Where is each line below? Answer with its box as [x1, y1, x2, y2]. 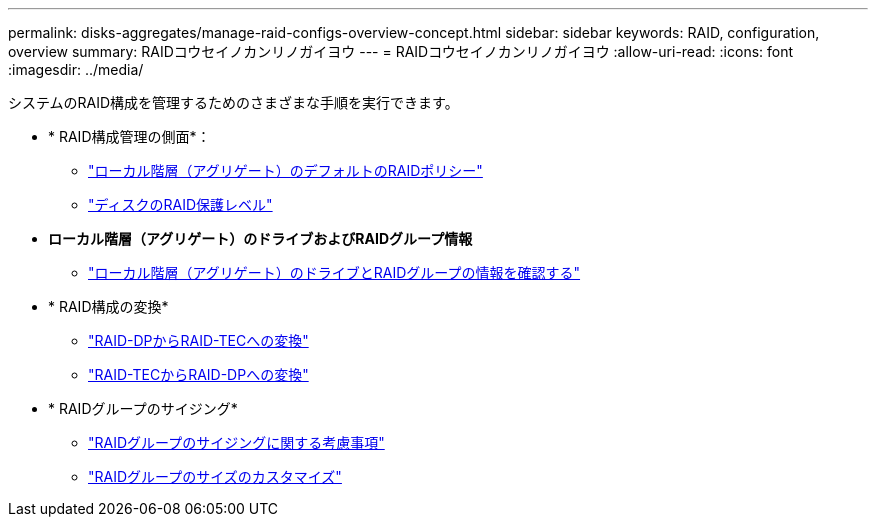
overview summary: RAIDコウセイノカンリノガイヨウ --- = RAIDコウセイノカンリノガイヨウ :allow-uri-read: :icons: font [8, 43, 794, 60]
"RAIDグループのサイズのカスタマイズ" [88, 468, 342, 485]
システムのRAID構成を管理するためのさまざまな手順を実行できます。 [8, 94, 459, 111]
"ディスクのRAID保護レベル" [88, 196, 273, 213]
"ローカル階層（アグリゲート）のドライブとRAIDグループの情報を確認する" [88, 264, 581, 281]
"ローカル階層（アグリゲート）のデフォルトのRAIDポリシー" [88, 162, 483, 179]
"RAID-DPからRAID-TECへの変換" [88, 332, 309, 349]
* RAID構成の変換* [48, 298, 169, 315]
